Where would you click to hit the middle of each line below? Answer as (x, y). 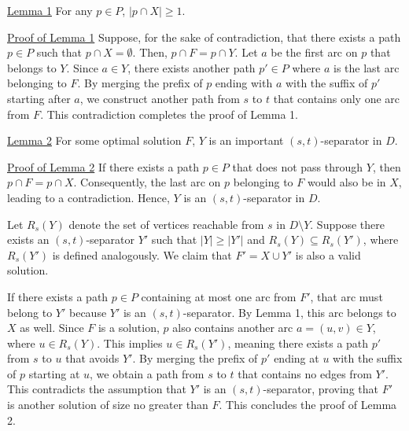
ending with (244, 83)
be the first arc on (314, 52)
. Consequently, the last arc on (147, 182)
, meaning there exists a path (298, 343)
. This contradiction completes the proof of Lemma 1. (169, 114)
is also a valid (328, 254)
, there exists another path (192, 67)
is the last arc (367, 67)
